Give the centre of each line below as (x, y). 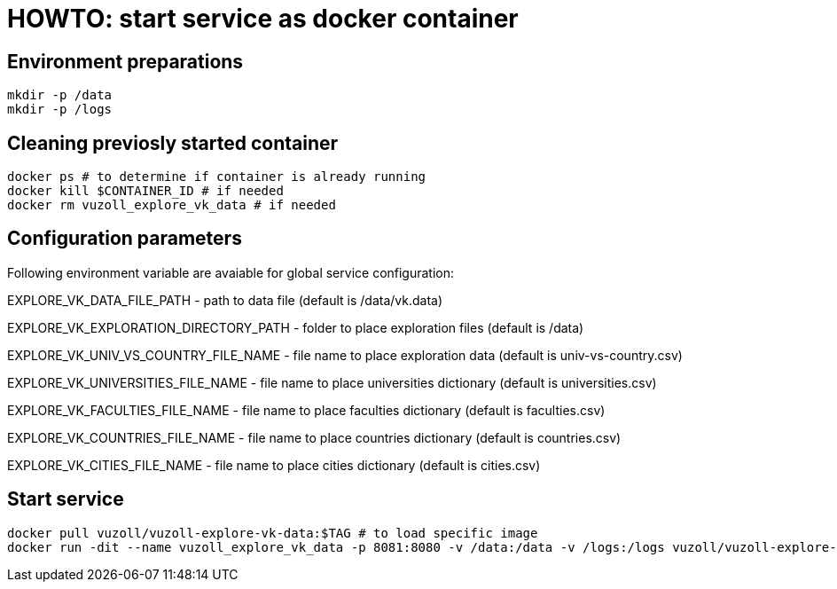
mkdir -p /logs (60, 110)
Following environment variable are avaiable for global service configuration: (231, 272)
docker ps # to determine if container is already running (217, 177)
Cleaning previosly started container (173, 143)
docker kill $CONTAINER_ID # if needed (145, 191)
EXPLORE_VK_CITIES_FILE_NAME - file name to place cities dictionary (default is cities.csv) (274, 465)
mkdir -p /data (60, 95)
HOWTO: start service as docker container (263, 19)
